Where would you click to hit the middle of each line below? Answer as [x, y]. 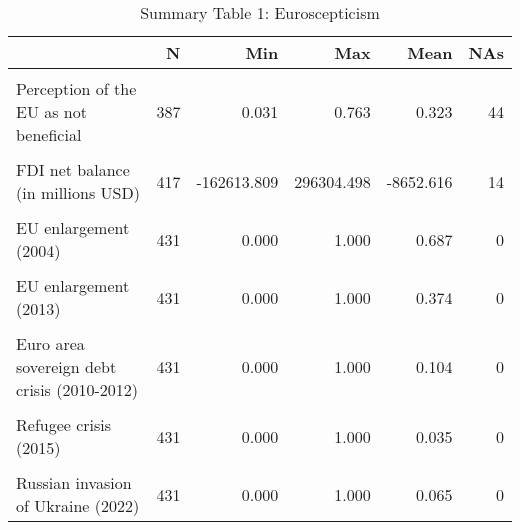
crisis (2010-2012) [77, 389]
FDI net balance [73, 169]
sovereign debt [66, 366]
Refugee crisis [64, 424]
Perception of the [76, 88]
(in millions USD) [78, 192]
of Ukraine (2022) [78, 505]
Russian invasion [74, 482]
